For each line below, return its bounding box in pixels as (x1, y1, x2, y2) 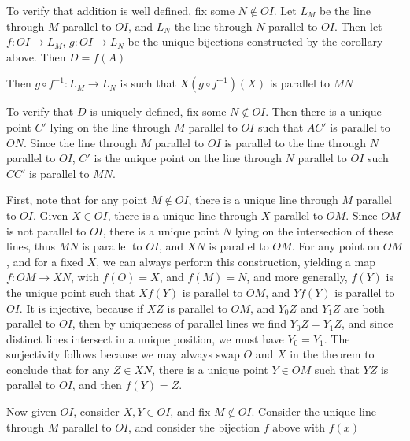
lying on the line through (50, 118, 171, 135)
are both (344, 299, 385, 316)
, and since (342, 315, 393, 332)
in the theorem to (290, 346, 375, 362)
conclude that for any (6, 361, 110, 377)
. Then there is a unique (265, 103, 382, 120)
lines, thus (6, 238, 55, 254)
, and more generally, (246, 269, 348, 285)
